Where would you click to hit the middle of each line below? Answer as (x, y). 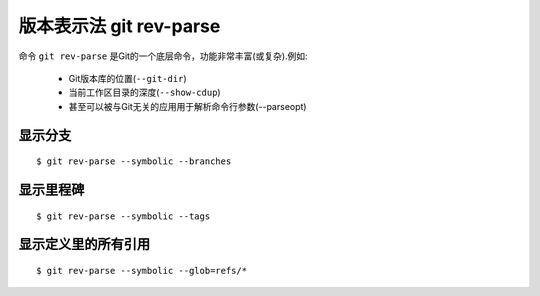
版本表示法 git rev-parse (119, 26)
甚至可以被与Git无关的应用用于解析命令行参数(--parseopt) (187, 106)
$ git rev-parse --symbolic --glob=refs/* (142, 270)
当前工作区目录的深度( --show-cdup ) (144, 92)
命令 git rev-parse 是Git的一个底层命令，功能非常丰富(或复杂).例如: (163, 56)
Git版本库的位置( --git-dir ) (127, 78)
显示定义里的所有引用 (84, 244)
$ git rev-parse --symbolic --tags (123, 216)
